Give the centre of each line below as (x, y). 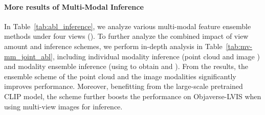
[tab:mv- (239, 46)
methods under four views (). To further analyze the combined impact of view (126, 36)
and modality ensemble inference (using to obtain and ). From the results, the (126, 66)
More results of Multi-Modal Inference (74, 6)
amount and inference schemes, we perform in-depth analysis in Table (113, 46)
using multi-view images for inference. (63, 106)
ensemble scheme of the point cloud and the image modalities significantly (120, 76)
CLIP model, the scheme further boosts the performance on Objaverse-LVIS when (133, 96)
